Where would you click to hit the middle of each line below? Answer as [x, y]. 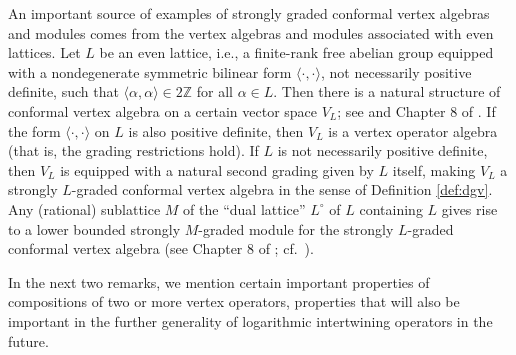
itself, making [434, 169]
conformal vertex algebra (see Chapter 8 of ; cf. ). [161, 248]
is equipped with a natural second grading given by [217, 169]
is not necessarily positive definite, [382, 150]
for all [214, 91]
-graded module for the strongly [296, 228]
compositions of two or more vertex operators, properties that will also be [234, 301]
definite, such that [63, 91]
